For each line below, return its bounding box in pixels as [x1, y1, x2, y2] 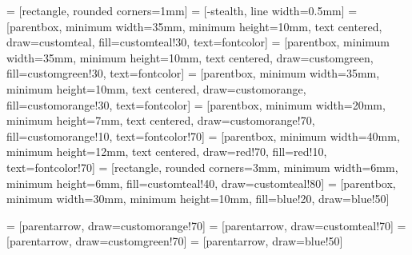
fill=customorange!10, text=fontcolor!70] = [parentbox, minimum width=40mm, [6, 127, 400, 144]
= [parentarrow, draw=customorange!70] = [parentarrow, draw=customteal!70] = [6, 217, 406, 233]
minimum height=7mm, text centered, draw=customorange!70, [6, 112, 315, 129]
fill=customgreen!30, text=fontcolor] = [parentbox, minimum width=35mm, [6, 65, 380, 82]
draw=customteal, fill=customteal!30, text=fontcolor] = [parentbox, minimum [6, 34, 390, 50]
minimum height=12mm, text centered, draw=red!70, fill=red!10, [6, 143, 327, 160]
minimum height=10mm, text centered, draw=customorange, [6, 80, 306, 97]
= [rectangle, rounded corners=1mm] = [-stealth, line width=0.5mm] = [6, 2, 358, 18]
